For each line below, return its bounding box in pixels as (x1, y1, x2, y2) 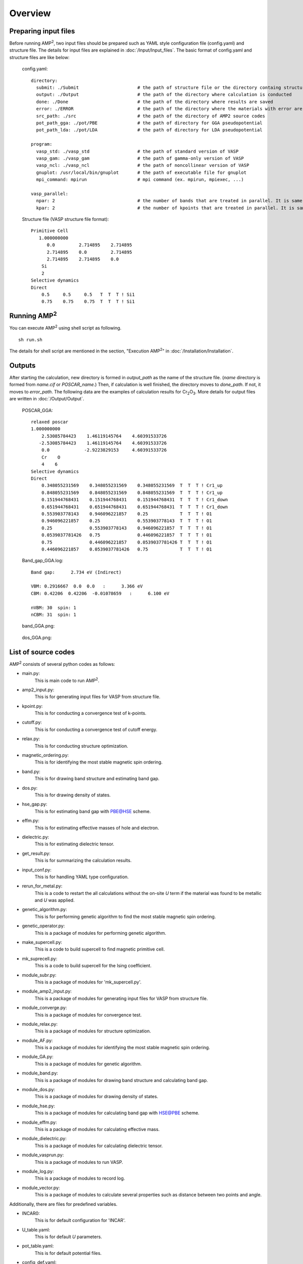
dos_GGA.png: (22, 635, 52, 641)
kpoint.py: (22, 703, 43, 709)
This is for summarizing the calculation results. (34, 857, 132, 864)
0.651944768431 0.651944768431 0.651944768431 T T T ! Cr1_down (41, 504, 228, 510)
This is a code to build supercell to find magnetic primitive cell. (34, 946, 165, 953)
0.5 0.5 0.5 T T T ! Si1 (41, 291, 135, 297)
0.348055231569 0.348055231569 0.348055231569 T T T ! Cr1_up (41, 483, 223, 488)
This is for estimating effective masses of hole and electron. (34, 825, 159, 831)
